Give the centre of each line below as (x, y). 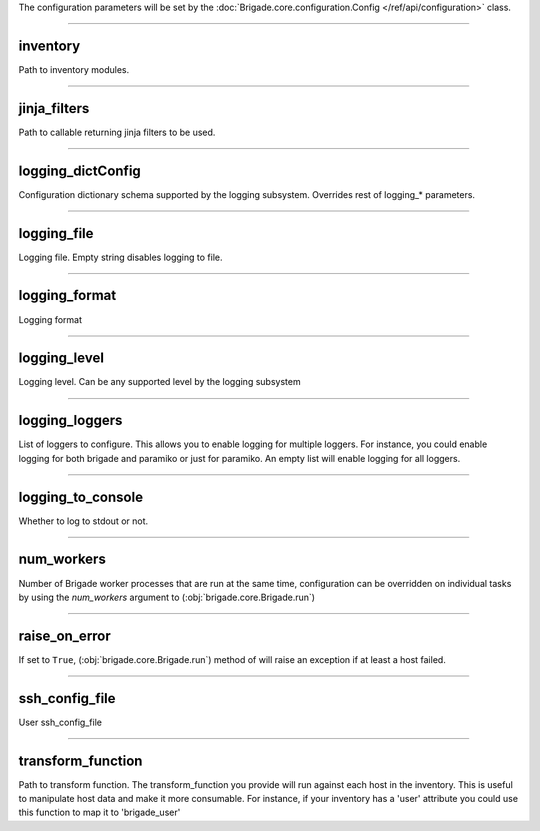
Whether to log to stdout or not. (83, 521)
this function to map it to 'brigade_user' (99, 812)
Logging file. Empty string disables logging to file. (120, 257)
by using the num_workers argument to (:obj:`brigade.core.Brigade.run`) (166, 597)
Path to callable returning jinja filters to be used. (117, 132)
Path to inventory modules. (74, 69)
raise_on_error (65, 635)
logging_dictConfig (80, 170)
